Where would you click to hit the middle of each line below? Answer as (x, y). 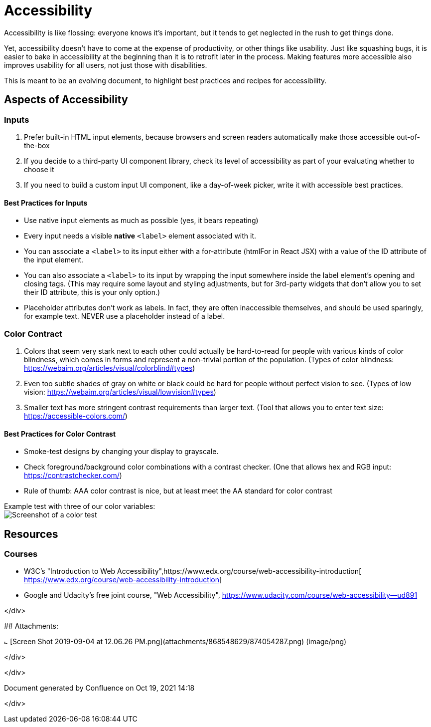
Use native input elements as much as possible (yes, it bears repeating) (141, 221)
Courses (21, 554)
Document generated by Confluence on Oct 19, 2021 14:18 (99, 688)
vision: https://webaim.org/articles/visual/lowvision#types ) (120, 392)
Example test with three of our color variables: (80, 506)
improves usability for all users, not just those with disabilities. (106, 65)
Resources (31, 534)
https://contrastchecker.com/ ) (73, 476)
